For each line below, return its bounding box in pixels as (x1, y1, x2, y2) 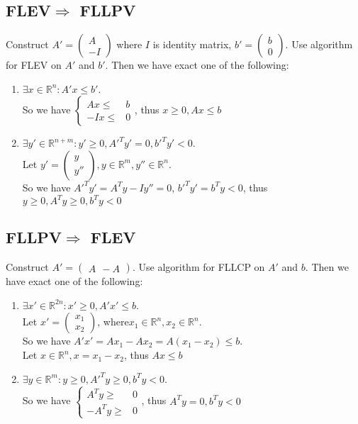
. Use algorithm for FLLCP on (132, 260, 265, 274)
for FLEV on (6, 57, 62, 72)
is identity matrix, (152, 37, 232, 52)
